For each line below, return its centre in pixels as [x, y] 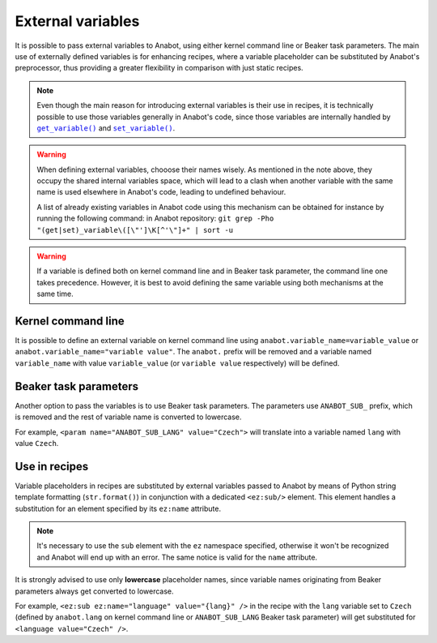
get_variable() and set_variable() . [106, 128]
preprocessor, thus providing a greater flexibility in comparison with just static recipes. [159, 68]
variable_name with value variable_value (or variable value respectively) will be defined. [177, 363]
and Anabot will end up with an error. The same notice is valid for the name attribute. [177, 557]
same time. [55, 294]
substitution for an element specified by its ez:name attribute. [118, 508]
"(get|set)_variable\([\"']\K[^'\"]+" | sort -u [135, 230]
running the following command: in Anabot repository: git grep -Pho [155, 218]
